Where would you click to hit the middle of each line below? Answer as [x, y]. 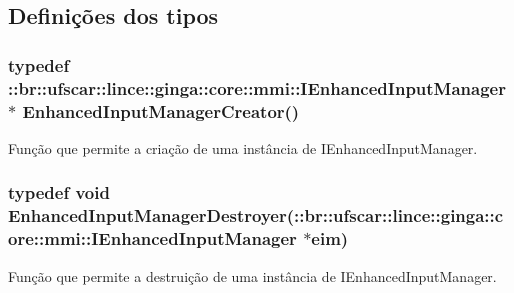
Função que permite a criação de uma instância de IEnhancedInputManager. [243, 147]
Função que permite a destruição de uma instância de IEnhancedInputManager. [252, 275]
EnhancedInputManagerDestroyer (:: [156, 215]
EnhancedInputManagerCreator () [161, 110]
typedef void [59, 192]
